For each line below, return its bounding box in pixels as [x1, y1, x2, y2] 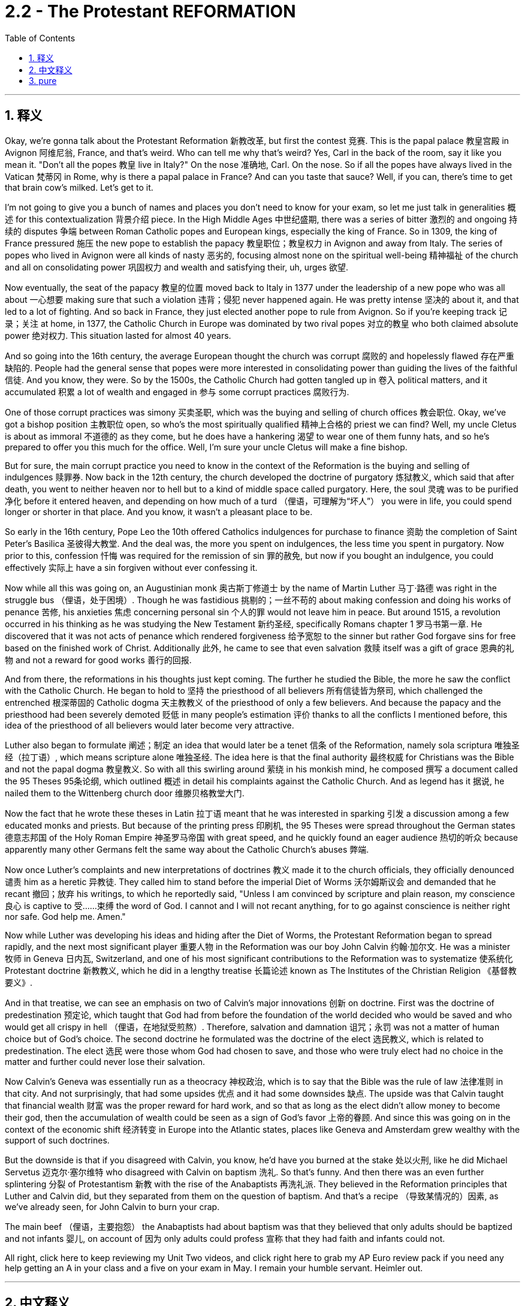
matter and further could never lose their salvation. [5, 1056, 205, 1067]
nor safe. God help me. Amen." [5, 911, 126, 922]
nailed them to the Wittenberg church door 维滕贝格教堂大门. [5, 787, 245, 798]
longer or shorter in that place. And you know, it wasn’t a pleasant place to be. [5, 506, 313, 517]
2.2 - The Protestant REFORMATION [5, 1, 296, 22]
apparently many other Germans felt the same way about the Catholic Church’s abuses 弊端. [5, 844, 369, 854]
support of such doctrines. [5, 1135, 110, 1145]
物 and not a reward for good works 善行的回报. [5, 654, 192, 665]
